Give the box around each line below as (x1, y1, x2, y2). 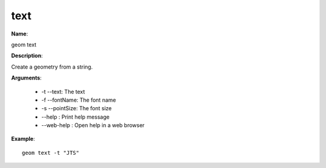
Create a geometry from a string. (11, 63, 93, 70)
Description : (11, 52, 43, 60)
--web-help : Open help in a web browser (41, 122, 145, 129)
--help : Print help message (41, 113, 110, 120)
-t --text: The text (41, 88, 85, 95)
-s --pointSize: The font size (41, 105, 112, 112)
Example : (11, 135, 36, 143)
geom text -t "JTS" (22, 149, 80, 156)
